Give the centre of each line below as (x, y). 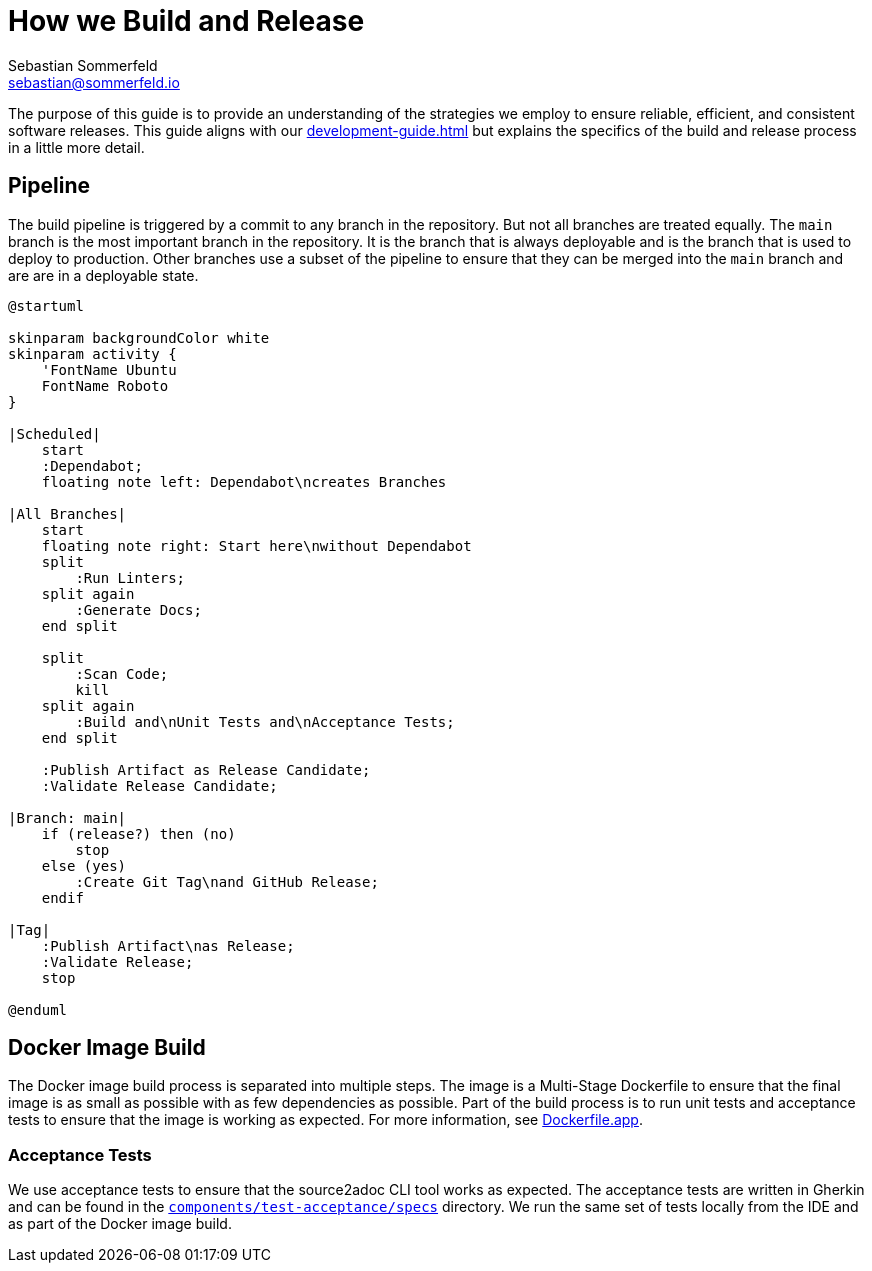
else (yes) (84, 865)
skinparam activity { (92, 353)
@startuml (46, 305)
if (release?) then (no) (138, 833)
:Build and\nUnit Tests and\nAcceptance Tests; (265, 721)
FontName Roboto (105, 385)
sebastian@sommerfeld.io (94, 82)
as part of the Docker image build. (120, 1224)
